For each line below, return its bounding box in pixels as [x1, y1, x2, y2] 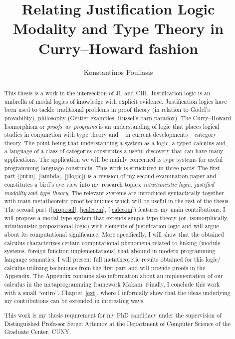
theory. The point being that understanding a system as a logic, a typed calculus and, [4, 138, 228, 147]
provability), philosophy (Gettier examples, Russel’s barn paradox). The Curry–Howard [4, 113, 232, 122]
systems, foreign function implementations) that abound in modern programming [4, 247, 216, 255]
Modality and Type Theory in [12, 18, 224, 38]
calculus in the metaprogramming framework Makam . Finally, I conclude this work [4, 280, 220, 288]
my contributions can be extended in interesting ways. [4, 297, 145, 305]
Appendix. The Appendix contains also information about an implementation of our [4, 272, 223, 280]
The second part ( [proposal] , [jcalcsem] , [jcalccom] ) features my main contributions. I [4, 205, 226, 214]
